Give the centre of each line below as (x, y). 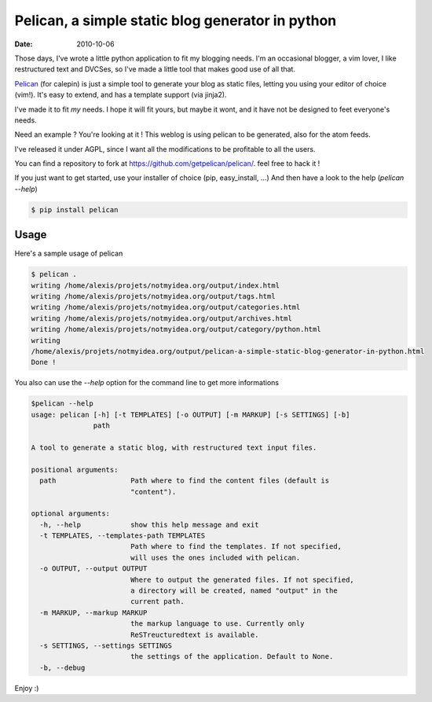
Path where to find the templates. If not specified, (236, 547)
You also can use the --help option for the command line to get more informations (147, 383)
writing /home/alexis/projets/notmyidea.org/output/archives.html (161, 318)
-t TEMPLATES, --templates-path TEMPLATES (123, 536)
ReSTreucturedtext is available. (194, 634)
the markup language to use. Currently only (217, 624)
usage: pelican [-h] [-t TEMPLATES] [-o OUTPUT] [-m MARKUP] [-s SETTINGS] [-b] (190, 414)
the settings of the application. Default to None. (232, 657)
